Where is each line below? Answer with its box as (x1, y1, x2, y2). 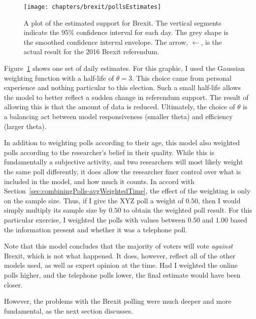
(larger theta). (4, 121, 47, 131)
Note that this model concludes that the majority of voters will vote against (4, 241, 233, 251)
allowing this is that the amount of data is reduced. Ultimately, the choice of (4, 101, 235, 112)
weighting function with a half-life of (4, 72, 114, 83)
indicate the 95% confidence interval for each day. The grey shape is (24, 27, 228, 37)
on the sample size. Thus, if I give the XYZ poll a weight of (4, 195, 184, 205)
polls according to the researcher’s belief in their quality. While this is (4, 147, 215, 157)
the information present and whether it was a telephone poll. (4, 224, 188, 234)
